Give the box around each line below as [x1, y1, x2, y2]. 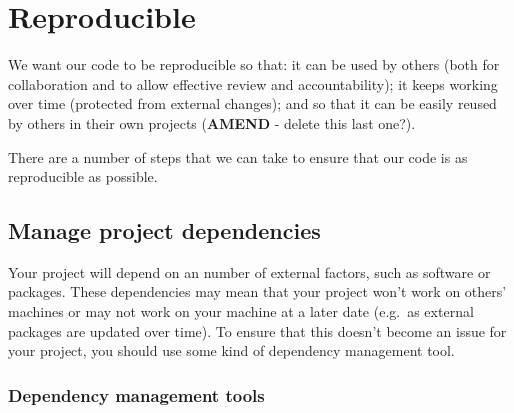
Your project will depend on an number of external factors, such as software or [8, 261, 491, 282]
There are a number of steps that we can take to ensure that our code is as [8, 146, 468, 167]
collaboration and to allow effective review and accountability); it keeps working [8, 73, 498, 94]
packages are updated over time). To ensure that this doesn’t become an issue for [8, 320, 507, 341]
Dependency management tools [8, 382, 265, 407]
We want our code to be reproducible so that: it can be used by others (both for [8, 54, 500, 75]
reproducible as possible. [8, 166, 158, 187]
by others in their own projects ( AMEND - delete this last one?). [8, 112, 416, 133]
